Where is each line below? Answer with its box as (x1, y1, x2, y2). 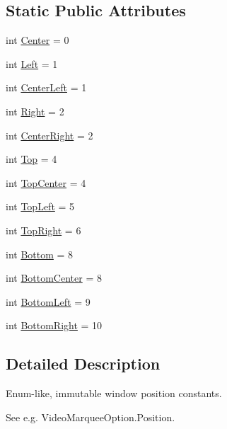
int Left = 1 (6, 56, 58, 71)
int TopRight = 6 (6, 222, 81, 237)
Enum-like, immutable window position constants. (6, 386, 222, 401)
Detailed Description (6, 353, 161, 374)
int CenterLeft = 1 (6, 80, 87, 95)
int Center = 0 (6, 33, 69, 47)
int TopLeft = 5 (6, 199, 75, 214)
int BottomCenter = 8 (6, 270, 102, 285)
